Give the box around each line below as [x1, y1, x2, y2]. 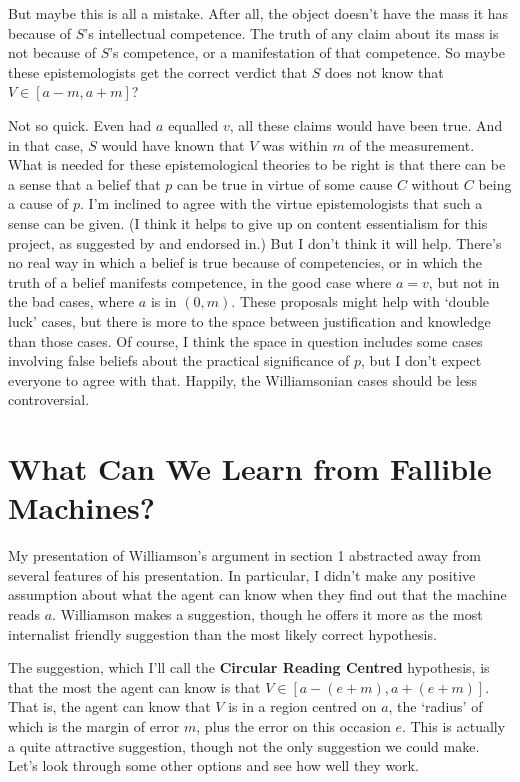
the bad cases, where [8, 291, 135, 312]
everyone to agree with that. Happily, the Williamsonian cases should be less [8, 369, 478, 390]
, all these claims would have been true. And [229, 114, 503, 135]
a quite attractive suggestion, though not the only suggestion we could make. [8, 735, 480, 756]
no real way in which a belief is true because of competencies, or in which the [8, 252, 482, 273]
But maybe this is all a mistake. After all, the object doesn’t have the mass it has [8, 3, 509, 23]
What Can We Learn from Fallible [8, 448, 492, 489]
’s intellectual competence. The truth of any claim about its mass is [84, 22, 499, 43]
